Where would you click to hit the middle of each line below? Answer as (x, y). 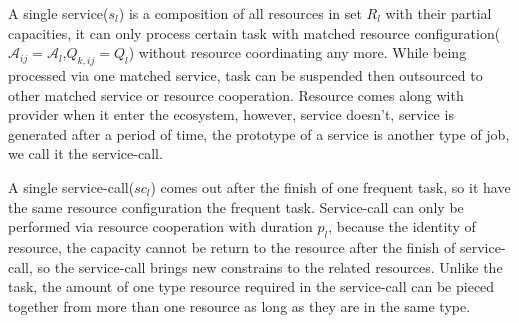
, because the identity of (402, 226)
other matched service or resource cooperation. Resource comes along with (236, 94)
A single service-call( (71, 186)
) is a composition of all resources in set (240, 13)
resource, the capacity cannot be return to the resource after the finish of (232, 246)
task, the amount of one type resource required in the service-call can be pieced (251, 286)
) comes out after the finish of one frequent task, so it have (330, 186)
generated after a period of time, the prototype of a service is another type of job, (259, 133)
